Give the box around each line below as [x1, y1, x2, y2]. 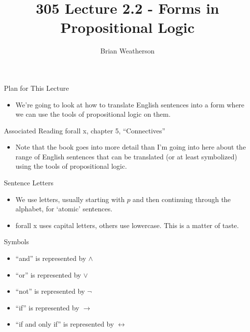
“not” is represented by [15, 286, 85, 296]
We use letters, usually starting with [15, 194, 125, 204]
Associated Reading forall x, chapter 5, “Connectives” [4, 125, 166, 135]
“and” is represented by [15, 253, 86, 263]
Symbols [4, 236, 29, 247]
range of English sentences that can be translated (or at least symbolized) [15, 151, 237, 161]
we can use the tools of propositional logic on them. [15, 109, 171, 119]
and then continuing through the [132, 194, 231, 204]
